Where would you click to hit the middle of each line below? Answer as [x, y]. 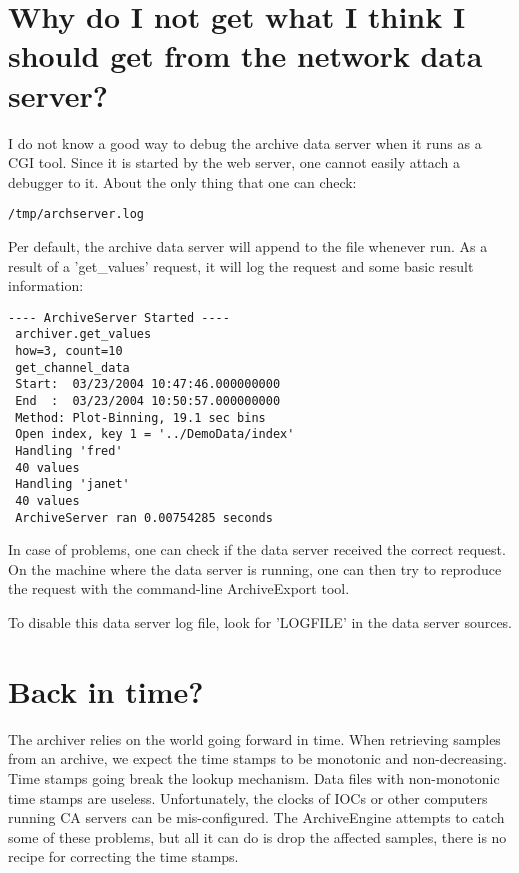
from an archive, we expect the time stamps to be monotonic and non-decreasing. [257, 758]
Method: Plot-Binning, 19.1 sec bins [140, 417]
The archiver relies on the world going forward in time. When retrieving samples [254, 738]
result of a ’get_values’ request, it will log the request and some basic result [241, 265]
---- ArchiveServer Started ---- [119, 317]
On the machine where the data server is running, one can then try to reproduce [255, 568]
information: [46, 285]
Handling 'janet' [72, 484]
